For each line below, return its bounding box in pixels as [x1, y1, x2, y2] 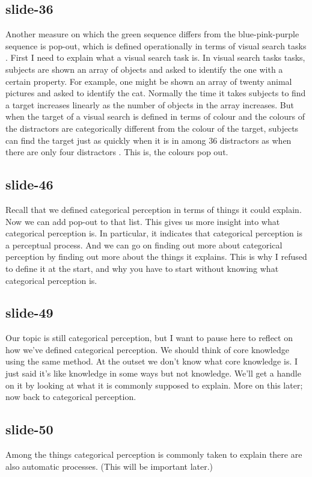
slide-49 [5, 303, 54, 322]
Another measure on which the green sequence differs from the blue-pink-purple [5, 28, 299, 40]
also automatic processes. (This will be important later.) [5, 460, 213, 472]
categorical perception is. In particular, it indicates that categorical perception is [5, 227, 302, 239]
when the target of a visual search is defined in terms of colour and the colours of [5, 110, 305, 123]
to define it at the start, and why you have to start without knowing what [5, 262, 279, 274]
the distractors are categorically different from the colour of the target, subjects [5, 122, 299, 134]
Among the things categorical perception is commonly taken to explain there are [5, 448, 302, 461]
